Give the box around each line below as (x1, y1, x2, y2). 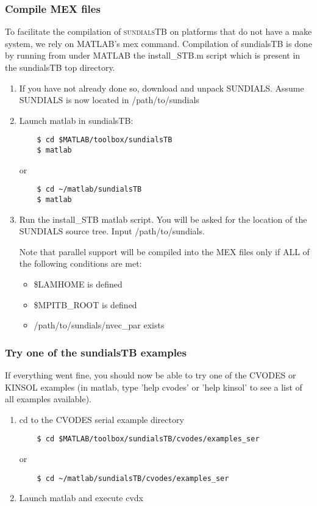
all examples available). (5, 392, 92, 405)
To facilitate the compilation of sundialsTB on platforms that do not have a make (5, 25, 312, 38)
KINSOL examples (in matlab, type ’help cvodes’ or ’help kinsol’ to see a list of (5, 380, 302, 393)
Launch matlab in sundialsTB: (19, 114, 134, 126)
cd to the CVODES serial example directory (19, 413, 184, 425)
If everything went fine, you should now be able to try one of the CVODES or (5, 368, 296, 381)
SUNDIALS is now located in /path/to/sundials (19, 93, 199, 106)
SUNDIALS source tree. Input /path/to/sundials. (19, 225, 205, 237)
